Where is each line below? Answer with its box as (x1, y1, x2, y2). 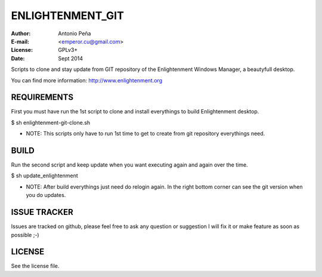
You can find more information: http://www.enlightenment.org (11, 76, 163, 84)
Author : (11, 30, 31, 37)
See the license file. (11, 263, 60, 270)
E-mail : (11, 38, 30, 45)
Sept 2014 (58, 54, 83, 62)
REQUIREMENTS (11, 93, 74, 103)
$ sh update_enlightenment (11, 172, 79, 179)
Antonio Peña (58, 30, 91, 37)
